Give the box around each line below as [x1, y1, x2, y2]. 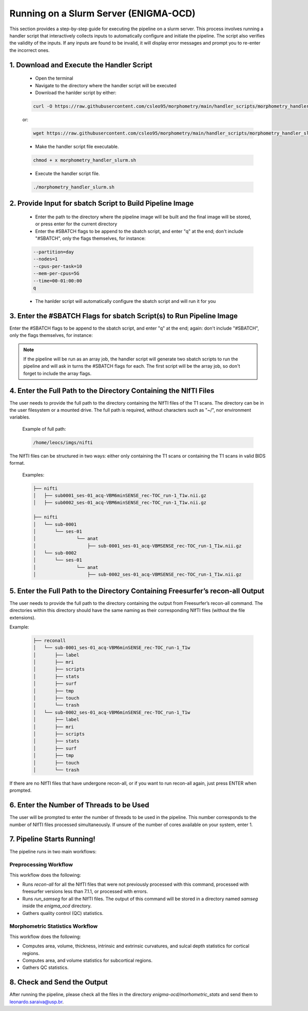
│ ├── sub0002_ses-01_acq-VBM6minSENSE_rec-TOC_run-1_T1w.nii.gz [33, 500, 207, 506]
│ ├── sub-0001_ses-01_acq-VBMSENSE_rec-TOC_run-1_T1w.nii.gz [33, 543, 242, 549]
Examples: [22, 471, 45, 478]
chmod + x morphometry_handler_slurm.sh [33, 157, 136, 163]
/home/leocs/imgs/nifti [33, 440, 93, 445]
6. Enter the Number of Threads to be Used [9, 801, 149, 810]
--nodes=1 [33, 256, 58, 262]
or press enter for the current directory [35, 221, 118, 227]
